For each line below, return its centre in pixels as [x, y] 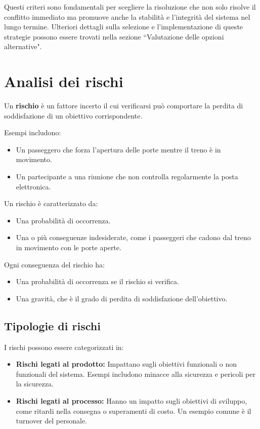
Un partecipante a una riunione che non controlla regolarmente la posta [127, 177]
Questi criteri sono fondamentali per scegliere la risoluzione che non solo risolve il [130, 7]
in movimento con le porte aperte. [69, 247]
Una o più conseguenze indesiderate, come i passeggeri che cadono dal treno [133, 237]
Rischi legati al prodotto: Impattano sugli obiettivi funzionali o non [126, 364]
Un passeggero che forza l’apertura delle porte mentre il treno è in [118, 149]
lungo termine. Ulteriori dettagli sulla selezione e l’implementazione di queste [124, 27]
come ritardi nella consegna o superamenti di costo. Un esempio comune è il [134, 411]
